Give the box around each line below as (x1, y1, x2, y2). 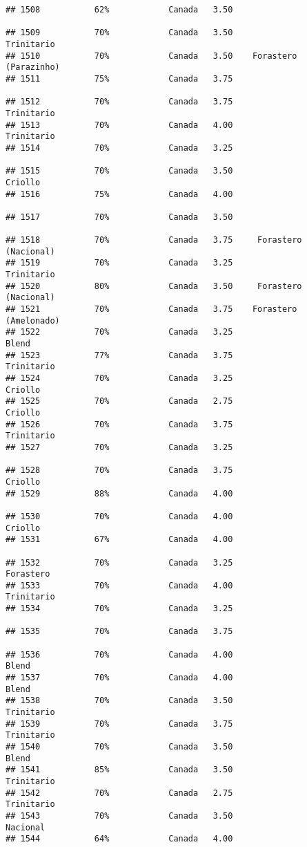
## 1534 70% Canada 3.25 (6, 604, 233, 614)
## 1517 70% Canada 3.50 (6, 212, 233, 222)
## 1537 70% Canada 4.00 (6, 673, 233, 683)
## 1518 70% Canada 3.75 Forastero (6, 235, 302, 245)
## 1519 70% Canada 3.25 (6, 258, 233, 268)
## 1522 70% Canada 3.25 (6, 327, 233, 337)
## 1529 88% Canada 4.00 (6, 488, 233, 499)
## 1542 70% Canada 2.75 (6, 788, 233, 798)
